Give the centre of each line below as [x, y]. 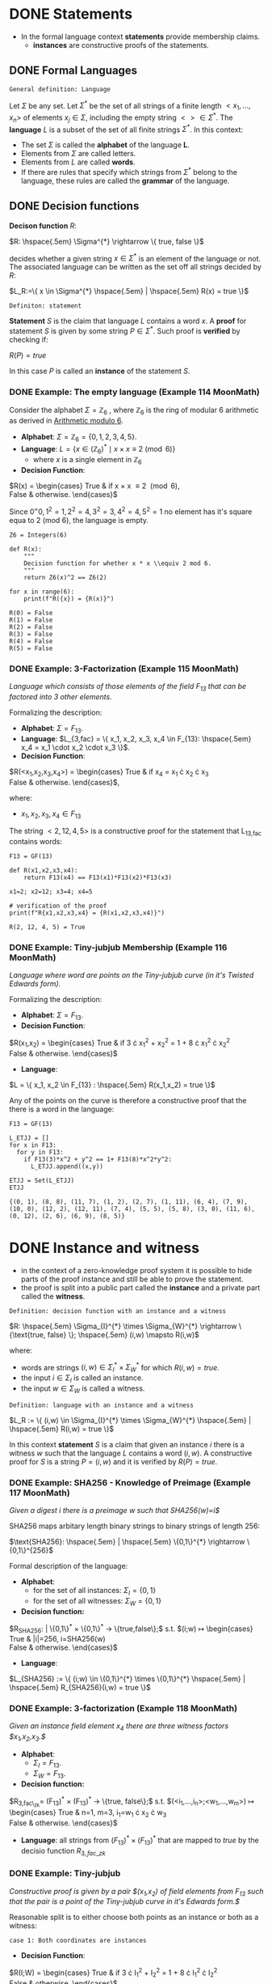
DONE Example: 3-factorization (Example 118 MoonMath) [123, 1708]
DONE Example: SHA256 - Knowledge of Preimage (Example [130, 1482]
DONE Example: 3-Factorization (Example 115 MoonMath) [124, 669]
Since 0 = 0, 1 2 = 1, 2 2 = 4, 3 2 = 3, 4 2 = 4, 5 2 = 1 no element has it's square [131, 511]
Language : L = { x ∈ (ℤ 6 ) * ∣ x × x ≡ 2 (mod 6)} [98, 449]
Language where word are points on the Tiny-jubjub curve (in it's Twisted [132, 975]
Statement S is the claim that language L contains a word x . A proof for [128, 321]
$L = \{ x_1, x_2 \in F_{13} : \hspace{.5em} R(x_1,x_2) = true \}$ [113, 1085]
